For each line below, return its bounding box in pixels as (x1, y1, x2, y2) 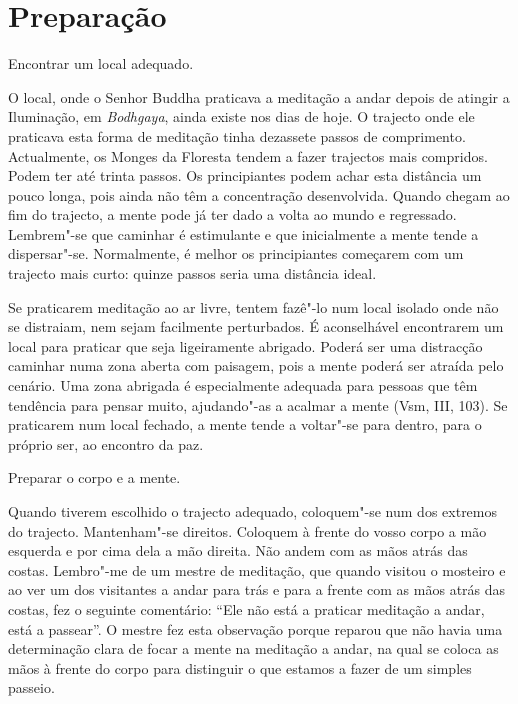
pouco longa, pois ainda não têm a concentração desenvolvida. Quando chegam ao (8, 184, 510, 205)
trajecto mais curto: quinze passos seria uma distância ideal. (8, 263, 377, 284)
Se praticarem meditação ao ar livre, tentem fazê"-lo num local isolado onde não (8, 296, 499, 317)
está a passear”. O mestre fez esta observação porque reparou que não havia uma (8, 618, 503, 639)
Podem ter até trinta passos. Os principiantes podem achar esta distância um (8, 165, 482, 186)
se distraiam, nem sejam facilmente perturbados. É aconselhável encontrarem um (8, 316, 504, 337)
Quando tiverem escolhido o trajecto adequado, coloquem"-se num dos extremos (8, 501, 498, 521)
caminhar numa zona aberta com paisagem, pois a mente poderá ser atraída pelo (8, 355, 504, 376)
